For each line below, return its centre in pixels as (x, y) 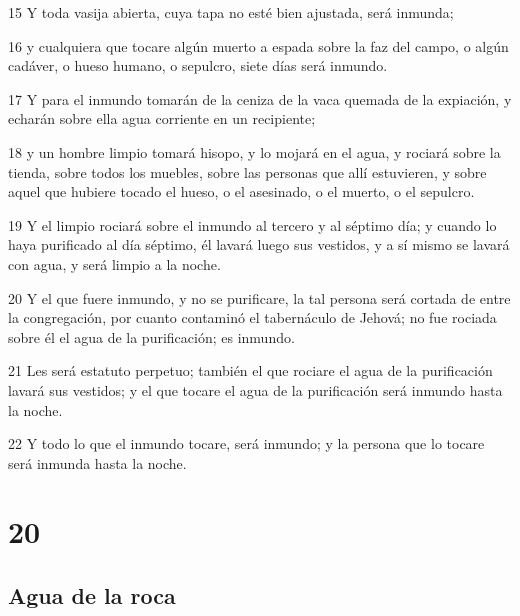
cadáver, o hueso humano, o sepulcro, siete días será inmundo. (198, 65)
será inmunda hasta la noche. (97, 462)
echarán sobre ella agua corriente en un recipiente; (162, 118)
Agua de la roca (92, 595)
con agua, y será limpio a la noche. (114, 263)
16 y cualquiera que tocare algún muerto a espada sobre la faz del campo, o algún (258, 45)
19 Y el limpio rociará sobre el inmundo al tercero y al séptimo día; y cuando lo (252, 224)
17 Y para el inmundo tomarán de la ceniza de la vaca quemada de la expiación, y (260, 98)
